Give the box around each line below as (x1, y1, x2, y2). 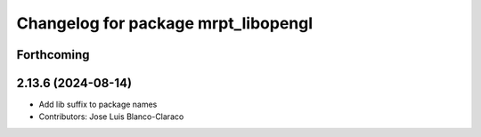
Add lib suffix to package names (38, 99, 158, 110)
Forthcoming (16, 47, 90, 62)
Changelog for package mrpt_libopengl (16, 13, 314, 33)
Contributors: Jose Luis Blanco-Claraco (38, 111, 184, 122)
